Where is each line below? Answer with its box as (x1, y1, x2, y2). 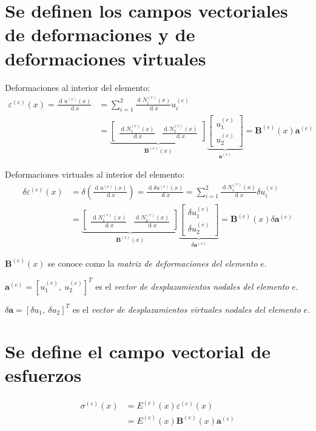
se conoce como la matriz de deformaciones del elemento (48, 256, 258, 269)
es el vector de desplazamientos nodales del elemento (95, 279, 289, 292)
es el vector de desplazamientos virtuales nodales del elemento (72, 302, 301, 315)
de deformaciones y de (5, 22, 195, 47)
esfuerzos (5, 362, 82, 387)
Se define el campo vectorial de (5, 338, 271, 363)
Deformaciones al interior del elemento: (5, 81, 150, 93)
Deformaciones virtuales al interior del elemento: (5, 168, 185, 181)
